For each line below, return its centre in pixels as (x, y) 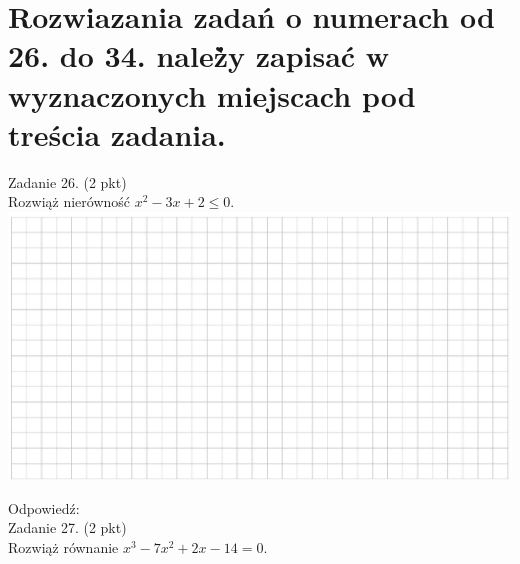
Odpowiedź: (44, 507)
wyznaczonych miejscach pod (212, 94)
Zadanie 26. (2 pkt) (67, 181)
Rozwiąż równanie (63, 546)
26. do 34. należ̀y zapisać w (199, 55)
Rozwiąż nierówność (69, 201)
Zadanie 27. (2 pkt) (67, 527)
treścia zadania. (117, 133)
